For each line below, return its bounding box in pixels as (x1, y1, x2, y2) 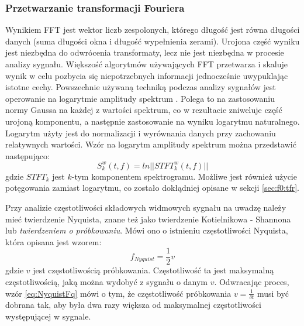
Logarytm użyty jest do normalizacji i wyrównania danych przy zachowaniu (5, 126, 276, 139)
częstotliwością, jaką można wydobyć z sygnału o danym (5, 276, 208, 288)
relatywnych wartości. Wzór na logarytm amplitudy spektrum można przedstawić (5, 138, 296, 150)
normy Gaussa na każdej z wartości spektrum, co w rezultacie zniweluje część (5, 104, 282, 116)
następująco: (5, 149, 50, 162)
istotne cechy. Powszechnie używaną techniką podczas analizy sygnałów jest (5, 81, 276, 93)
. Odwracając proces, (214, 276, 289, 288)
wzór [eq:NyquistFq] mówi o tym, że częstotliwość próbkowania (5, 287, 232, 299)
